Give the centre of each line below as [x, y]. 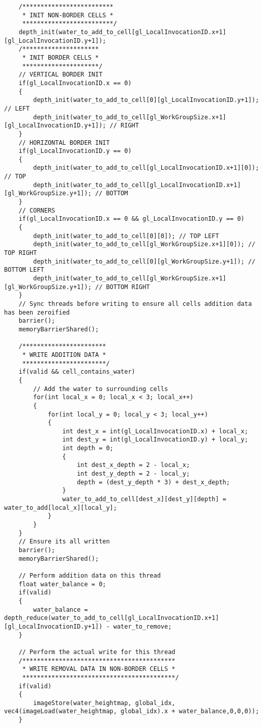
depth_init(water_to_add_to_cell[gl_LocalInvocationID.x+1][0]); [146, 168]
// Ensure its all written [64, 542]
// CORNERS [37, 210]
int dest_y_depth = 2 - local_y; [134, 474]
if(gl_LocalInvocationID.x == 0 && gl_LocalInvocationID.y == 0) [132, 219]
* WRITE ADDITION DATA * [64, 355]
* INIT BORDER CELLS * [61, 57]
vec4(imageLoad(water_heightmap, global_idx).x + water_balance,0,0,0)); [132, 711]
